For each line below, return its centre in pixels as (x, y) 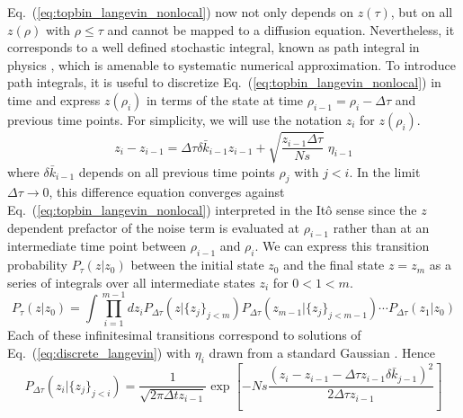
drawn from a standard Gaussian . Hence (322, 352)
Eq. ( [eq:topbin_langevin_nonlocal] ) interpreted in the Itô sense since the (212, 209)
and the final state (334, 265)
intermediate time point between (97, 246)
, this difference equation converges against (167, 192)
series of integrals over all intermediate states (131, 282)
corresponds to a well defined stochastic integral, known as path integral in (214, 47)
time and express (54, 99)
